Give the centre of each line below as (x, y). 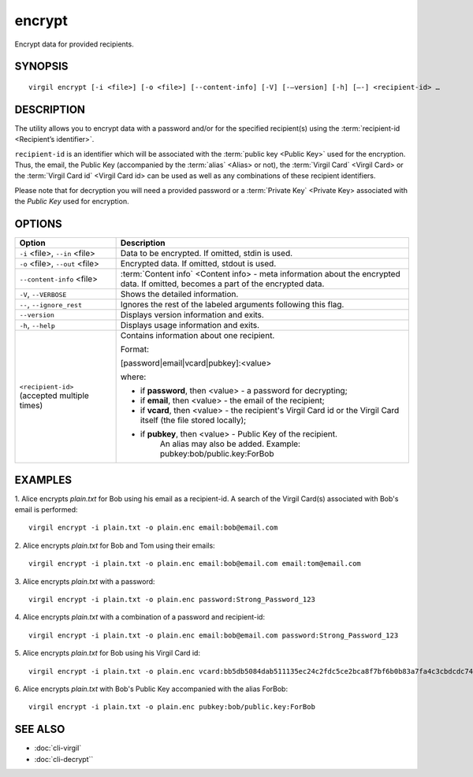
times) (31, 405)
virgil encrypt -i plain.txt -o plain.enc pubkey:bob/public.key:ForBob (172, 707)
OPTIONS (38, 224)
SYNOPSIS (41, 67)
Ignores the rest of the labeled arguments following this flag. (232, 305)
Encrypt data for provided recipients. (74, 44)
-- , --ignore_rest (51, 305)
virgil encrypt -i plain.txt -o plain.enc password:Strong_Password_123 (172, 599)
